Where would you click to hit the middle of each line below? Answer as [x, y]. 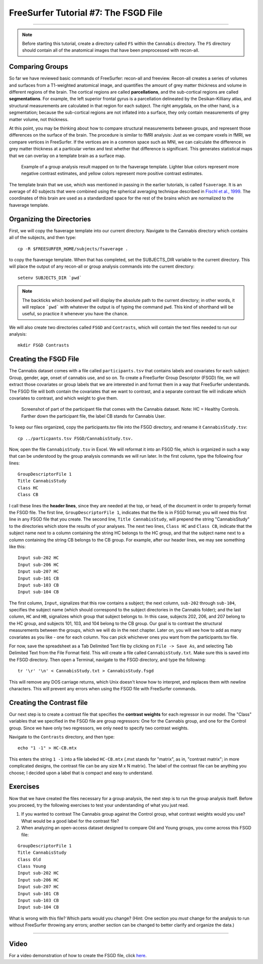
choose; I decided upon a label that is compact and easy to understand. [81, 773]
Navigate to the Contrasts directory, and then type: [62, 737]
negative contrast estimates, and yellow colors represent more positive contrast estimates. [112, 174]
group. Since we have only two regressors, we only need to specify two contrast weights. [99, 728]
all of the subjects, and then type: [43, 238]
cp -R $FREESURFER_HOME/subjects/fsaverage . [73, 249]
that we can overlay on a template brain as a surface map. [67, 156]
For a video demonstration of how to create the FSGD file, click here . [78, 956]
